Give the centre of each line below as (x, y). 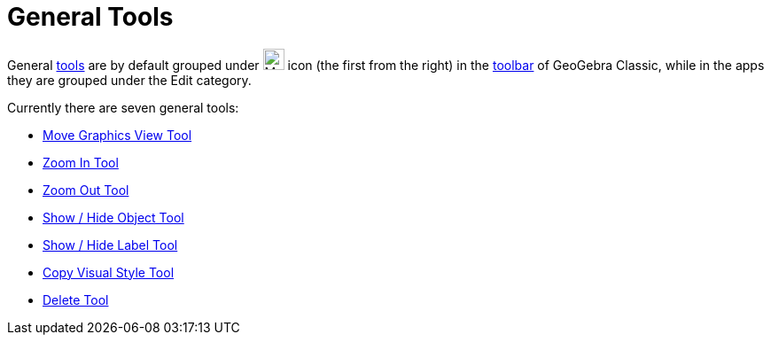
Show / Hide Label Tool (110, 245)
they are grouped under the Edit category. (129, 80)
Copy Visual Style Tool (109, 272)
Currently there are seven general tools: (123, 107)
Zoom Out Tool (86, 190)
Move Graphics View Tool (117, 135)
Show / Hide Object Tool (113, 217)
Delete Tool (76, 299)
